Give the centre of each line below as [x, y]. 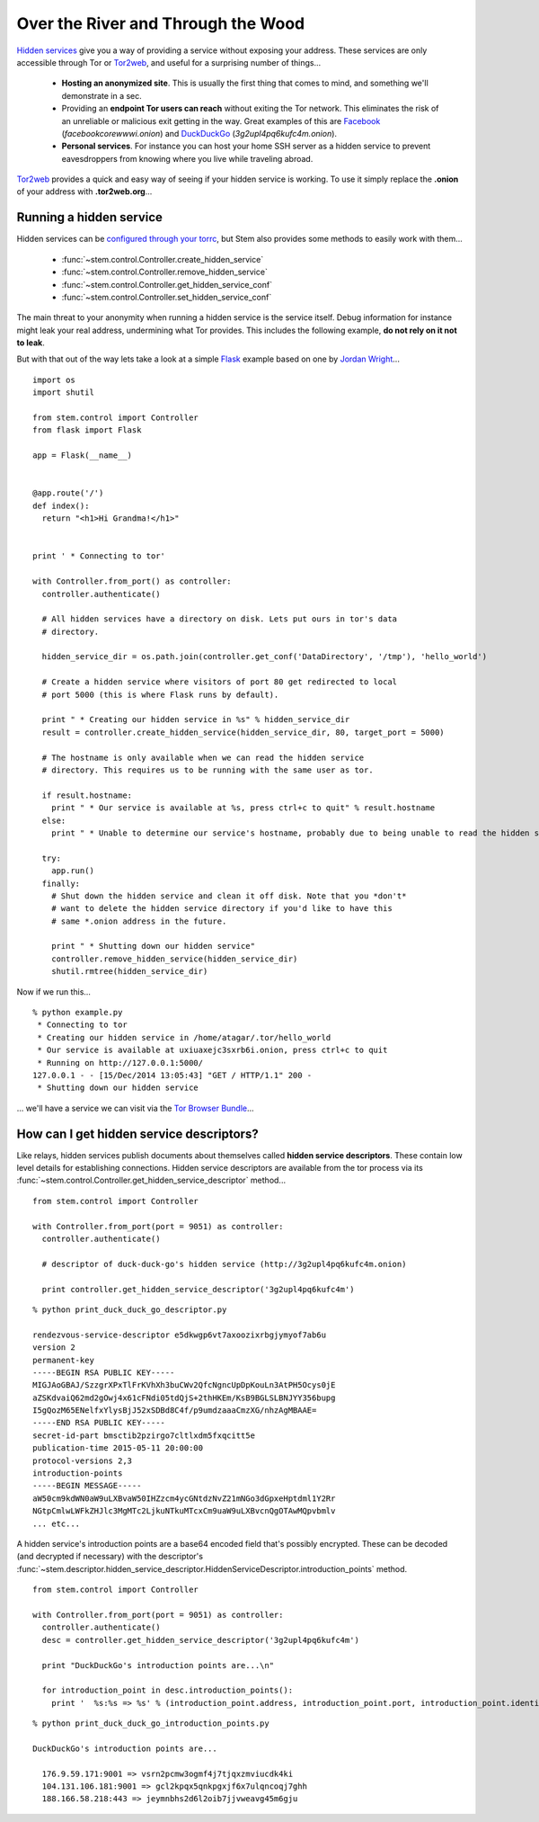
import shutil [63, 393]
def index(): [61, 505]
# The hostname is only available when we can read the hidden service [203, 757]
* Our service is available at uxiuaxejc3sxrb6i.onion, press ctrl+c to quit [212, 1050]
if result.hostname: [87, 795]
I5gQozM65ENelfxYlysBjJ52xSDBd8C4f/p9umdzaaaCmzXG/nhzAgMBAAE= [175, 1411]
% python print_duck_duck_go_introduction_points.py [151, 1724]
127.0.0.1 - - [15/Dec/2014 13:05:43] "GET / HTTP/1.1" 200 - [172, 1075]
